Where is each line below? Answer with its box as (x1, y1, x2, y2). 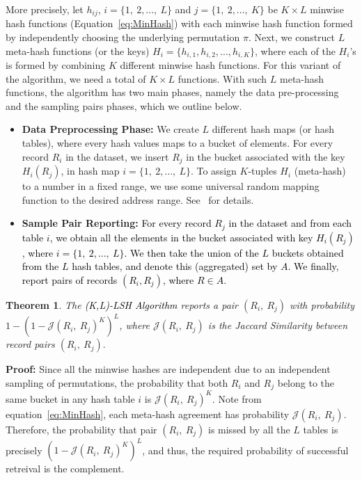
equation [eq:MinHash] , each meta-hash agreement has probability (6, 406, 290, 421)
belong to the (277, 376, 334, 390)
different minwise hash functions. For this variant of (120, 58, 341, 72)
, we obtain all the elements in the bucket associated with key (49, 230, 313, 244)
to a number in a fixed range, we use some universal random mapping (22, 179, 320, 193)
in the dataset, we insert (65, 149, 169, 163)
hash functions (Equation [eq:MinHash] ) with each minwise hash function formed (6, 16, 353, 31)
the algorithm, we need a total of (6, 71, 146, 86)
